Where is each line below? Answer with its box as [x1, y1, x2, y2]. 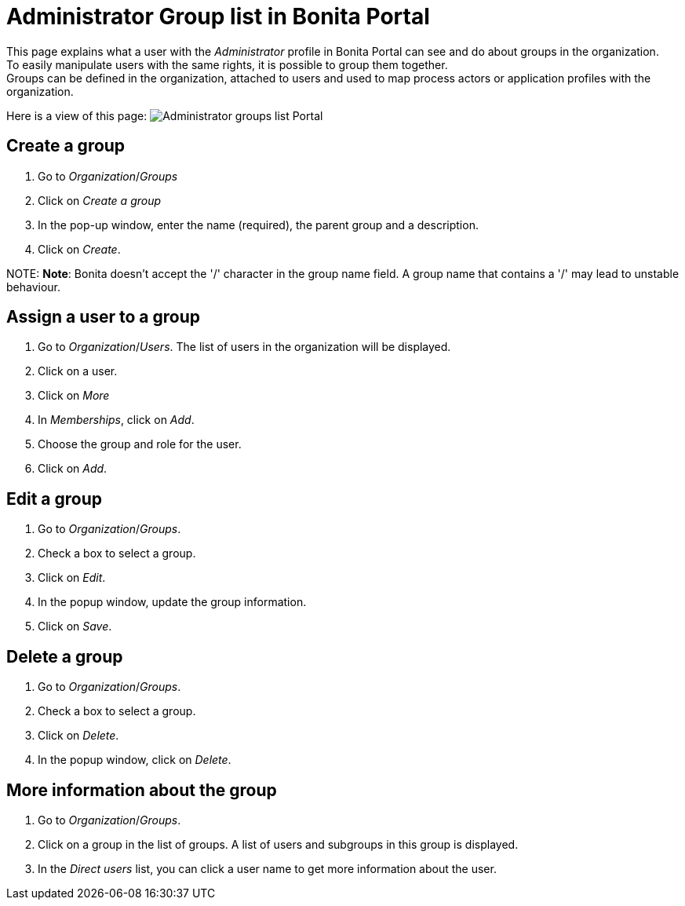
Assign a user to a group [6, 307, 201, 327]
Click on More [38, 389, 110, 403]
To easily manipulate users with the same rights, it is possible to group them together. [6, 57, 448, 71]
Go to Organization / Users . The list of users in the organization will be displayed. [38, 340, 451, 354]
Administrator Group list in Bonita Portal [6, 3, 430, 30]
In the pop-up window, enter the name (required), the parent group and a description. [38, 217, 479, 232]
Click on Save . [38, 619, 112, 634]
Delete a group [6, 646, 123, 667]
